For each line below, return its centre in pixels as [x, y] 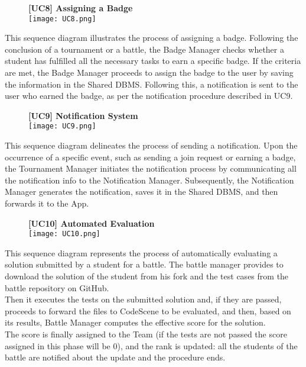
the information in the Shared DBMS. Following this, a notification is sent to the [152, 84]
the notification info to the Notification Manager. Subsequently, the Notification [149, 180]
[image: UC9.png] [62, 126]
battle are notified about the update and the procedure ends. [115, 357]
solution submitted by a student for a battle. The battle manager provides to [144, 264]
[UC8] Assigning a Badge [81, 8]
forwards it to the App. [47, 203]
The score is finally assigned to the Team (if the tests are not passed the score [146, 334]
